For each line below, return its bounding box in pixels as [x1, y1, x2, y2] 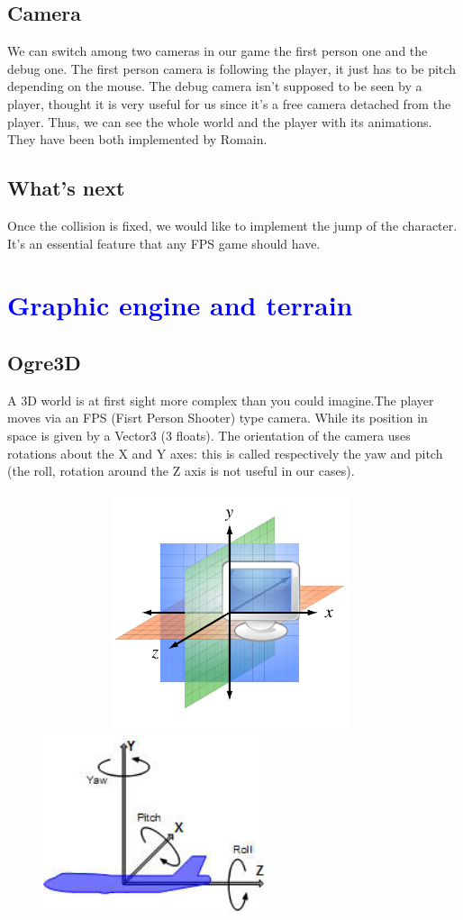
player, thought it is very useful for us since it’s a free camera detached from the [7, 94, 451, 113]
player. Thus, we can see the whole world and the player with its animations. [7, 112, 432, 131]
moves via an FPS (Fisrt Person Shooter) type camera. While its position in [7, 408, 428, 427]
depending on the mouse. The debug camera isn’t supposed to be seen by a [7, 77, 422, 96]
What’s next [7, 174, 125, 202]
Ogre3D [7, 348, 81, 376]
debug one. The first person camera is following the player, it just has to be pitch [7, 59, 456, 77]
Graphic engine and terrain [7, 287, 353, 323]
